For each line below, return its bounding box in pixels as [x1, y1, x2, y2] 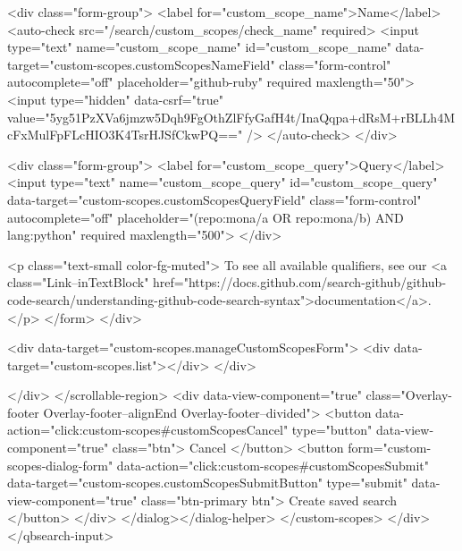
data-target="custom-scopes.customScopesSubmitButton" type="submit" [7, 473, 407, 492]
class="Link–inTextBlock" [7, 273, 149, 292]
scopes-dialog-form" [7, 455, 113, 474]
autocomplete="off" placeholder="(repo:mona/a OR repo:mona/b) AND [7, 208, 404, 226]
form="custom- [348, 438, 432, 457]
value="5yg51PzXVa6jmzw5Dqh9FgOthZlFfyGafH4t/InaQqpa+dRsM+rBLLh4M [7, 107, 455, 126]
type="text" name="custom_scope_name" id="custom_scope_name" [7, 38, 391, 56]
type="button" [291, 420, 373, 439]
